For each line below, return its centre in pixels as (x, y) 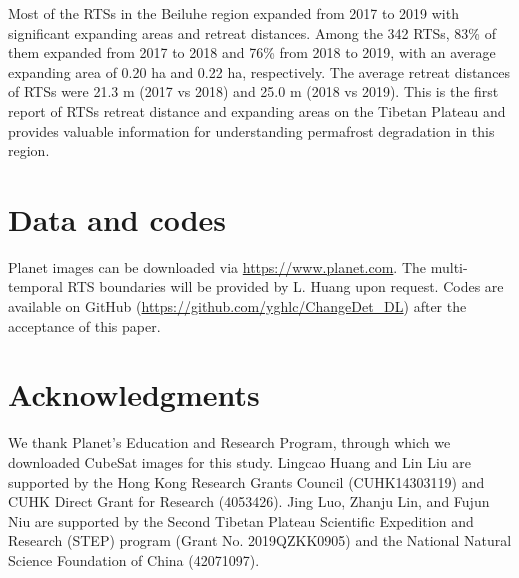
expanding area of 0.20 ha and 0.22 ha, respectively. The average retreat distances (259, 71)
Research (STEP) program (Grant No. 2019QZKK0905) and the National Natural (260, 540)
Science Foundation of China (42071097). (134, 559)
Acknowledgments (134, 394)
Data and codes (117, 218)
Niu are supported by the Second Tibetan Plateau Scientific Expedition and (241, 520)
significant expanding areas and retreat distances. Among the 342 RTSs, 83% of (252, 32)
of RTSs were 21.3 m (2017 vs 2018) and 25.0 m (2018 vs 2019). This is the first (253, 91)
